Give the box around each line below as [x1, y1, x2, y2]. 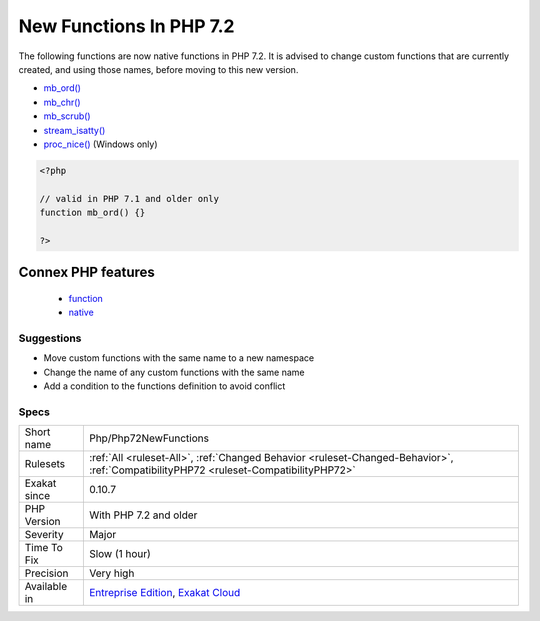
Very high [88, 566, 135, 580]
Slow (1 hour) [88, 547, 152, 561]
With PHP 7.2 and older [88, 508, 198, 522]
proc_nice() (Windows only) [43, 138, 159, 150]
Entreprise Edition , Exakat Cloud [88, 586, 241, 600]
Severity [24, 528, 64, 542]
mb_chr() [43, 96, 81, 108]
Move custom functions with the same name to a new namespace [43, 352, 315, 364]
